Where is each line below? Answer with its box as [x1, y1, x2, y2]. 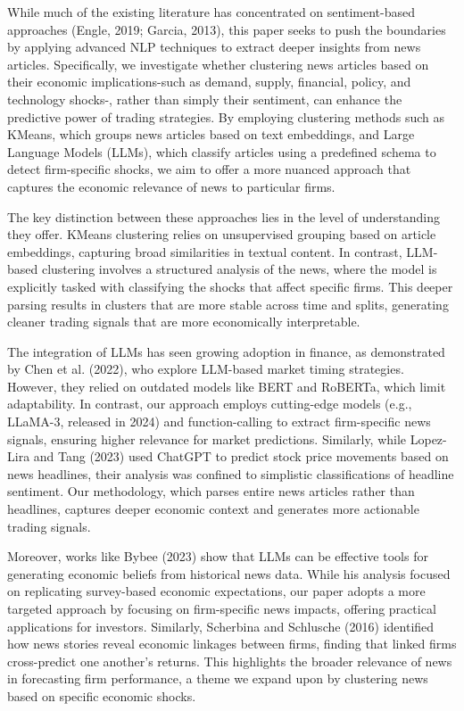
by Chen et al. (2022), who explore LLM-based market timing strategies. [7, 360, 404, 378]
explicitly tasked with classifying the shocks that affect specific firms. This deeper [7, 277, 453, 295]
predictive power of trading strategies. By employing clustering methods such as [7, 107, 445, 126]
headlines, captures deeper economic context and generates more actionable [7, 500, 419, 518]
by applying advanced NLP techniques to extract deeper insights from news [7, 37, 421, 56]
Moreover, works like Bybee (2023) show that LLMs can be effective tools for [7, 547, 428, 566]
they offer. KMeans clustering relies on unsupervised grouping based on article [7, 225, 436, 244]
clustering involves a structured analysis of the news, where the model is [41, 260, 437, 278]
